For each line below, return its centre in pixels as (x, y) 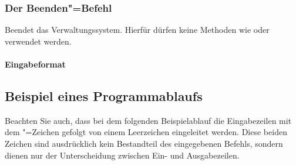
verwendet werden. (38, 41)
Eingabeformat (35, 64)
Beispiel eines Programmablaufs (104, 95)
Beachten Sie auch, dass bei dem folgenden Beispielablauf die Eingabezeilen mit (148, 120)
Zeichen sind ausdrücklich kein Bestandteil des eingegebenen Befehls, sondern (144, 143)
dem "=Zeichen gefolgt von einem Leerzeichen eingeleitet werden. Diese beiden (146, 132)
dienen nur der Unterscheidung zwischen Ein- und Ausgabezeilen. (122, 155)
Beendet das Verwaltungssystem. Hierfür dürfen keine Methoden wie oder (137, 30)
